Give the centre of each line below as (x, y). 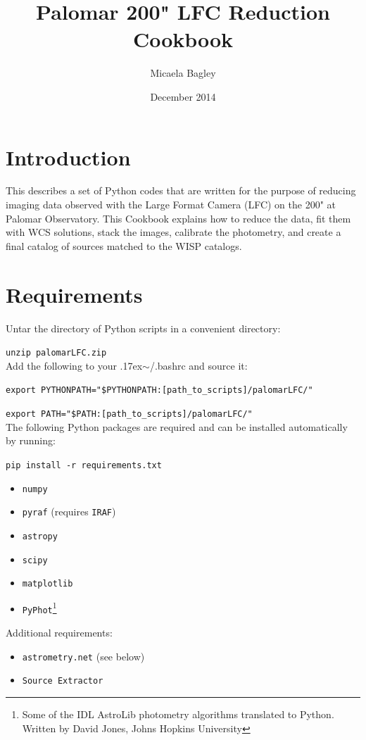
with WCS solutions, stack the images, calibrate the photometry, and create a (173, 232)
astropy (40, 536)
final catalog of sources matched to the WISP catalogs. (124, 245)
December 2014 (183, 96)
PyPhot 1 (39, 607)
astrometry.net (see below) (83, 656)
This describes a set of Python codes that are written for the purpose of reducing (181, 190)
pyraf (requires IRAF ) (69, 512)
